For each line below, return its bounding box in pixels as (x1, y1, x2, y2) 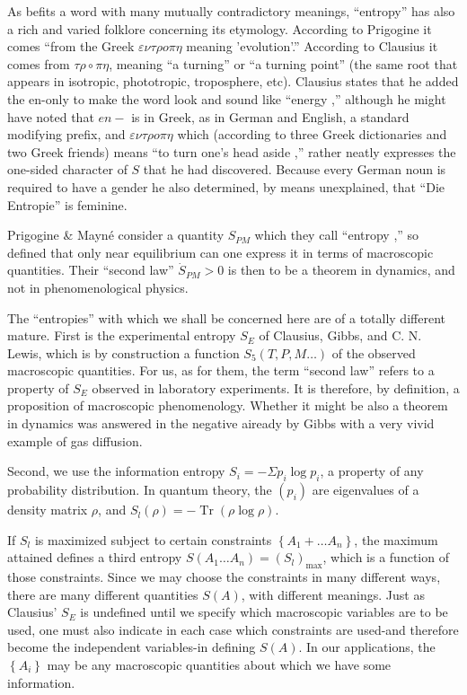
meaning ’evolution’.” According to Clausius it (186, 37, 438, 56)
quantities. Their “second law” (7, 260, 174, 279)
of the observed (331, 343, 416, 362)
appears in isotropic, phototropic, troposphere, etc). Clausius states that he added (7, 72, 459, 91)
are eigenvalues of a (312, 480, 419, 499)
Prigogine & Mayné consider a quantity (7, 225, 225, 244)
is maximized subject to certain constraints (34, 530, 272, 549)
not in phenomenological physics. (7, 277, 189, 296)
